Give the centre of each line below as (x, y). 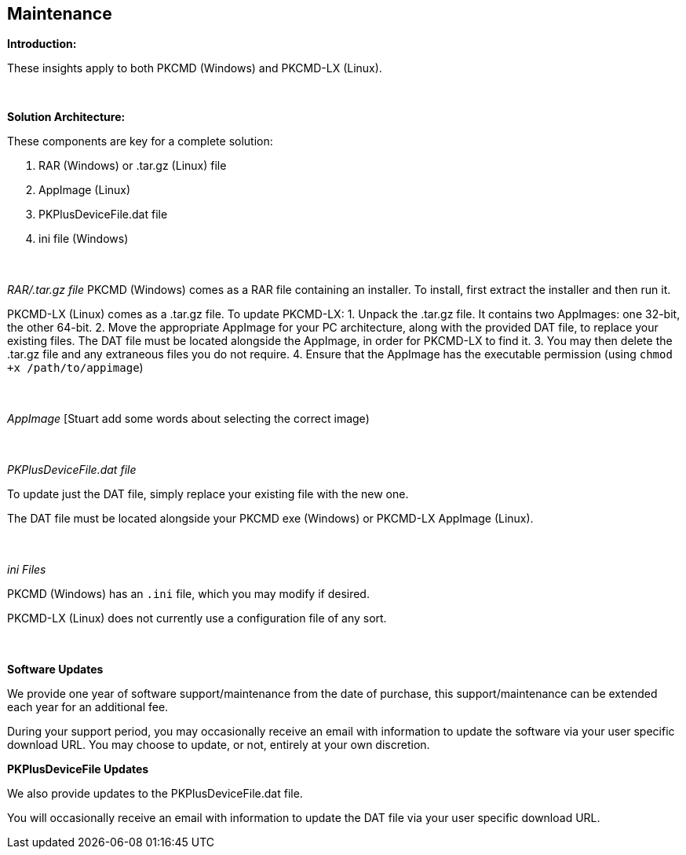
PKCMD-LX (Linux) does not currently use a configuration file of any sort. (197, 618)
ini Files (27, 570)
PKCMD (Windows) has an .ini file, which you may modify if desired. (188, 594)
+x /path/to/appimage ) (75, 368)
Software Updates (55, 670)
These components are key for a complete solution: (140, 141)
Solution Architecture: (66, 117)
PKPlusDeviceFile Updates (78, 769)
